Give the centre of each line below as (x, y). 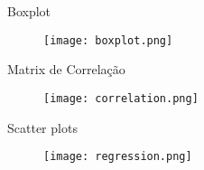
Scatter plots (42, 127)
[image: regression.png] (118, 157)
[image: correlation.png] (121, 98)
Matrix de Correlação (66, 69)
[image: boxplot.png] (108, 40)
